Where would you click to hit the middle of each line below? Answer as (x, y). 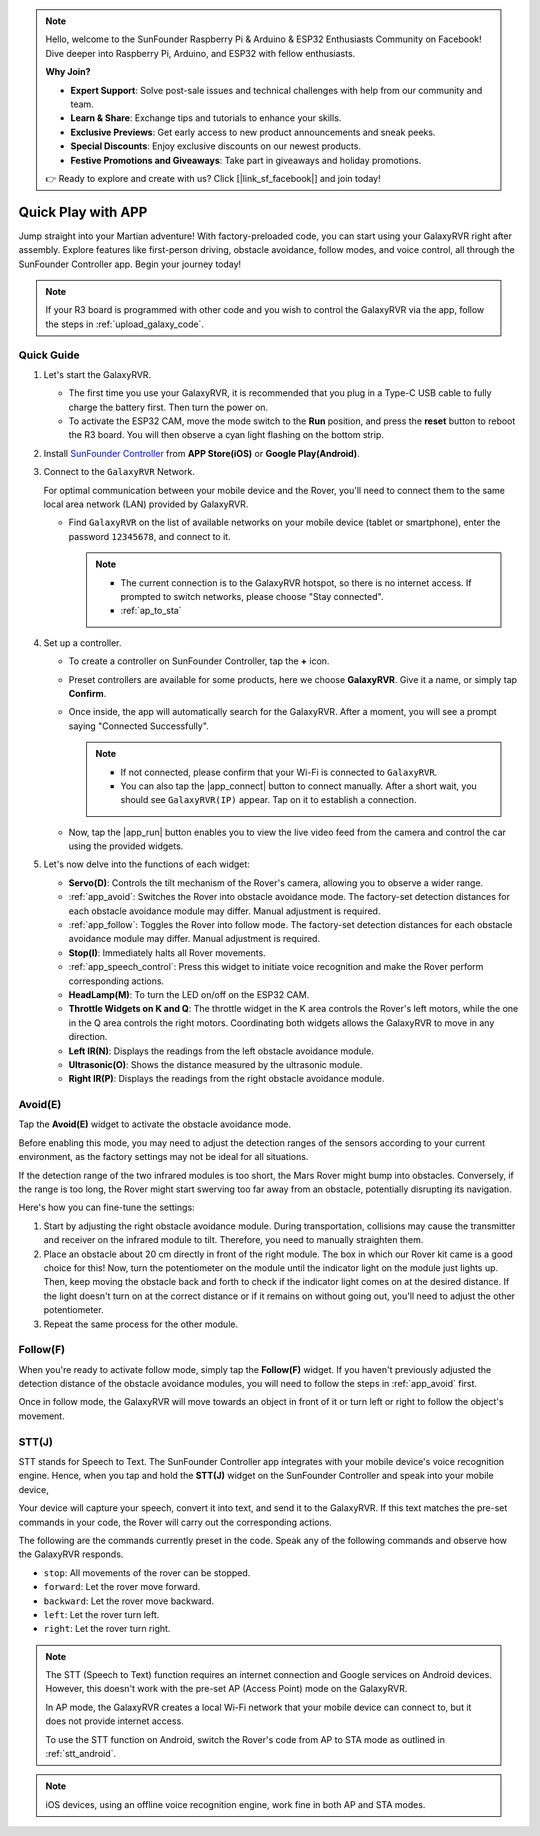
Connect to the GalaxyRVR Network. (119, 472)
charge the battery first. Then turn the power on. (168, 407)
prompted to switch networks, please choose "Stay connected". (252, 596)
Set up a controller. (82, 642)
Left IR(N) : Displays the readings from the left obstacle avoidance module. (221, 1051)
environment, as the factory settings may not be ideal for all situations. (163, 1157)
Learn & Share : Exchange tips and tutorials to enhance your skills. (206, 118)
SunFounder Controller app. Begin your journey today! (130, 264)
